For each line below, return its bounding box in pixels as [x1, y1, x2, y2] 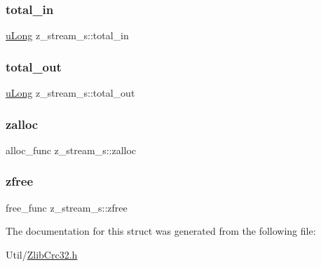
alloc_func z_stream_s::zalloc [6, 142, 137, 157]
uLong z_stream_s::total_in [6, 28, 129, 43]
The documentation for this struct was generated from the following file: [6, 224, 316, 238]
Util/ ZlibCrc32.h [6, 247, 78, 261]
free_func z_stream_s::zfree [6, 200, 128, 214]
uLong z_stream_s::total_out [6, 85, 135, 100]
